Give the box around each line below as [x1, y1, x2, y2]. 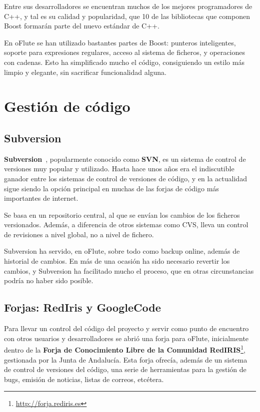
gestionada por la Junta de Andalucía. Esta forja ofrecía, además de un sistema [4, 354, 247, 365]
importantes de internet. [4, 193, 78, 203]
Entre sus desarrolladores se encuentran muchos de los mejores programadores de [4, 1, 252, 11]
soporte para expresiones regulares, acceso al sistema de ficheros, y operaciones [4, 47, 245, 57]
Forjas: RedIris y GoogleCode [4, 300, 161, 315]
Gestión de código [4, 96, 130, 116]
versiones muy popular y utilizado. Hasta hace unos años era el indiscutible [4, 163, 234, 174]
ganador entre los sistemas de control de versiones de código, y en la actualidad [4, 173, 247, 183]
